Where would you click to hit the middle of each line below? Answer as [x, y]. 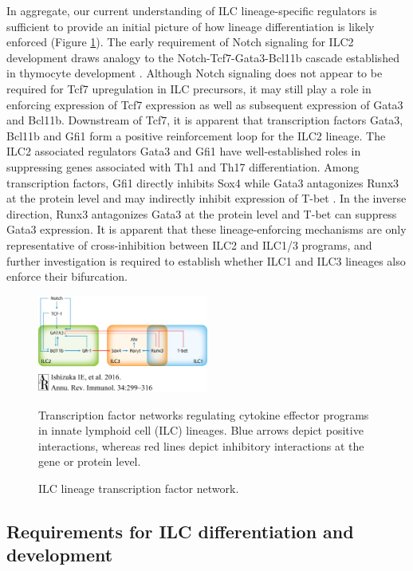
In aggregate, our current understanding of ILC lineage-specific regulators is [192, 10]
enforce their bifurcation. [67, 276]
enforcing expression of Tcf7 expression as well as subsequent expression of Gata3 [205, 104]
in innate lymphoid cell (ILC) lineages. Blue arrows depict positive [201, 430]
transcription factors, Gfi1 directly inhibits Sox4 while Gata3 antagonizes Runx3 [203, 182]
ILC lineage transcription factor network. [139, 488]
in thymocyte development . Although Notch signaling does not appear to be [195, 73]
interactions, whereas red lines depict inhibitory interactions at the [201, 445]
